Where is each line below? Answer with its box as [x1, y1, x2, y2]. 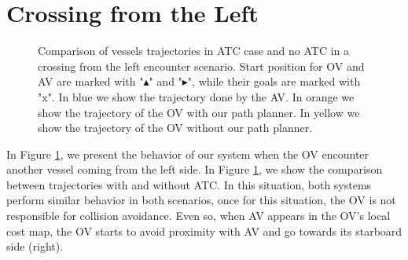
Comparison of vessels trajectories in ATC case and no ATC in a [38, 42, 350, 59]
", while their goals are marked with [187, 73, 361, 90]
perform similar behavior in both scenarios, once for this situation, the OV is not [6, 192, 396, 208]
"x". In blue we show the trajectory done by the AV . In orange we [38, 88, 355, 104]
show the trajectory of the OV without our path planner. [38, 119, 313, 136]
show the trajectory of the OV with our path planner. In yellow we [38, 104, 360, 120]
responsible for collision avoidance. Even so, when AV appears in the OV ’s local [6, 207, 391, 224]
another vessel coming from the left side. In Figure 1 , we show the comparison [6, 161, 383, 178]
